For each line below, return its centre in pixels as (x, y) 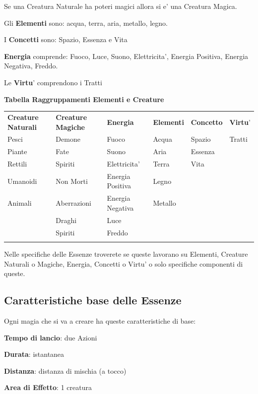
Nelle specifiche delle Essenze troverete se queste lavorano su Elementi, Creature (126, 253)
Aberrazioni (73, 203)
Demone (68, 139)
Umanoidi (22, 181)
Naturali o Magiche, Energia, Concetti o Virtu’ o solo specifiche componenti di (124, 263)
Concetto (207, 122)
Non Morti (72, 181)
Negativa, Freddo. (31, 66)
